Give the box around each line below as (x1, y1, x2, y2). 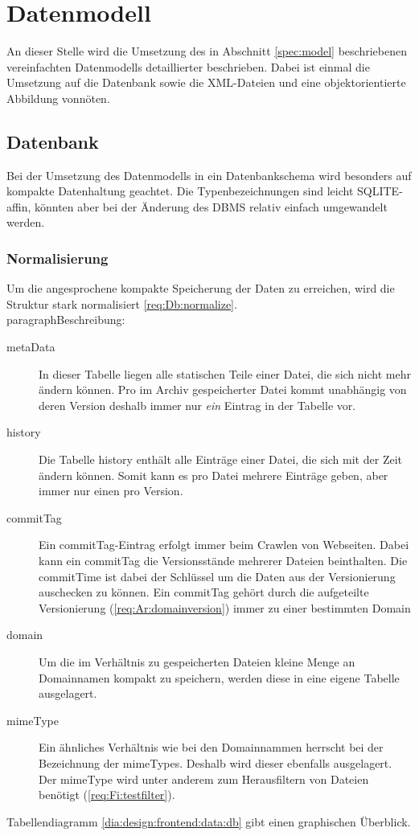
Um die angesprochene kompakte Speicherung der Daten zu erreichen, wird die (6, 280, 395, 297)
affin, (6, 198, 31, 215)
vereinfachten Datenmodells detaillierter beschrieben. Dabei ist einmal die (6, 58, 370, 75)
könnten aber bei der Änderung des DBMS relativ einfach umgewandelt (34, 198, 388, 215)
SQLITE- (357, 182, 403, 199)
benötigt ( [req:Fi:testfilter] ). (39, 786, 175, 803)
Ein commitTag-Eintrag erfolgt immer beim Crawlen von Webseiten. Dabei (39, 536, 409, 553)
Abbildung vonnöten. (6, 89, 110, 106)
